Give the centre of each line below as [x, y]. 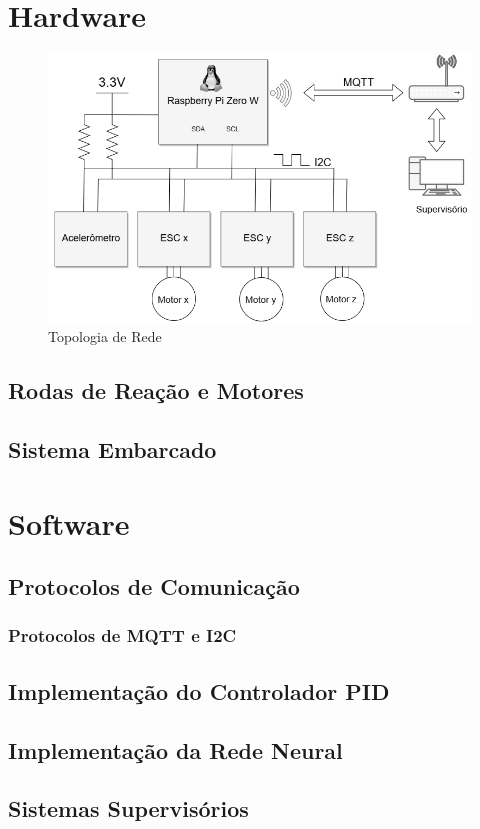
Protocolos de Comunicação [154, 586]
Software [69, 522]
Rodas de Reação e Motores [156, 390]
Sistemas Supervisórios [128, 808]
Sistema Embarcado [112, 449]
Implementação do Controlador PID [199, 690]
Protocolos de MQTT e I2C [122, 635]
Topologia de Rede [105, 336]
